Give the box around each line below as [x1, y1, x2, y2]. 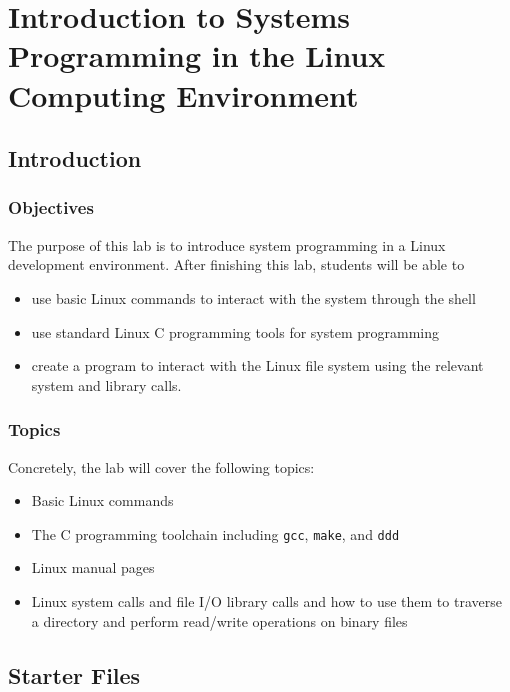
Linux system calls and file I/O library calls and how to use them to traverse [31, 590, 502, 611]
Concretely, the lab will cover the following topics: [8, 456, 315, 477]
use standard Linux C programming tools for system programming [31, 321, 440, 342]
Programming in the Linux [8, 35, 386, 76]
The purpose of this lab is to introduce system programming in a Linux [8, 234, 446, 255]
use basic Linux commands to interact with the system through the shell [31, 287, 476, 308]
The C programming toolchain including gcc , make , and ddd [31, 523, 400, 544]
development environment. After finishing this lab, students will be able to [8, 254, 465, 275]
